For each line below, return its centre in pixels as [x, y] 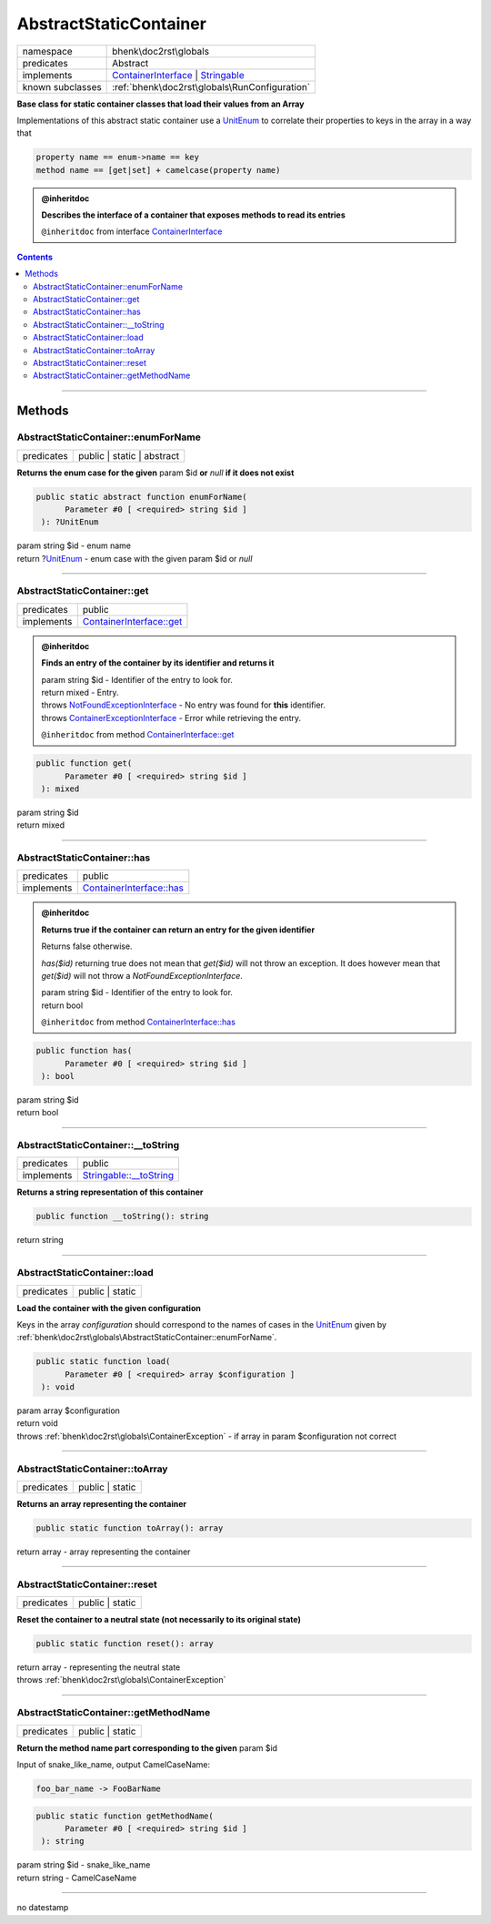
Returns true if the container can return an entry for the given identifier [178, 930]
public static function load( [103, 1362]
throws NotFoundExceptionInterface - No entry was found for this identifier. [184, 705]
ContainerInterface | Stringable [178, 75]
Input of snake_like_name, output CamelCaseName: [114, 1765]
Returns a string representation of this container [110, 1192]
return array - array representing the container [104, 1552]
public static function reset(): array [125, 1644]
